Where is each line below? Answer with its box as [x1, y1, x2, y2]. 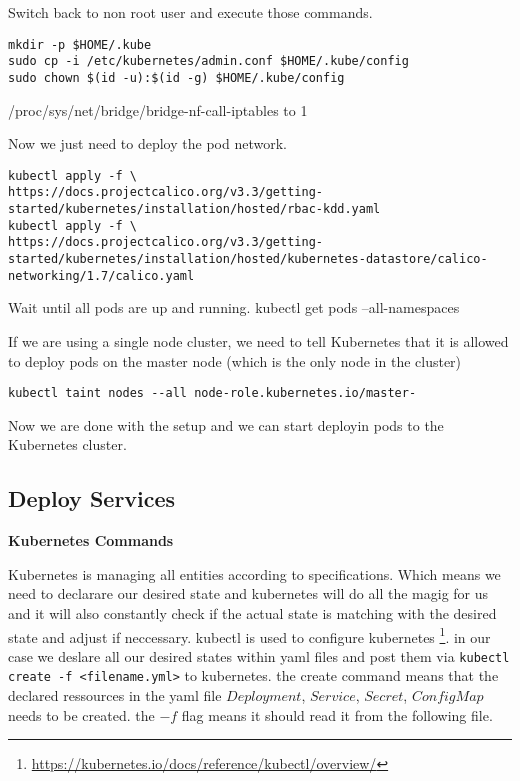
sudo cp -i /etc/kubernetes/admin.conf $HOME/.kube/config [8, 54, 409, 69]
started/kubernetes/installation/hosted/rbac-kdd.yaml [8, 202, 381, 217]
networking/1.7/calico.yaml [8, 268, 195, 283]
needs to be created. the [8, 704, 155, 725]
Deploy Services [8, 483, 176, 514]
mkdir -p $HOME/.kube [8, 37, 152, 52]
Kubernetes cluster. [8, 434, 127, 455]
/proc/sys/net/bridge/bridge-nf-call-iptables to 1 [8, 99, 308, 120]
